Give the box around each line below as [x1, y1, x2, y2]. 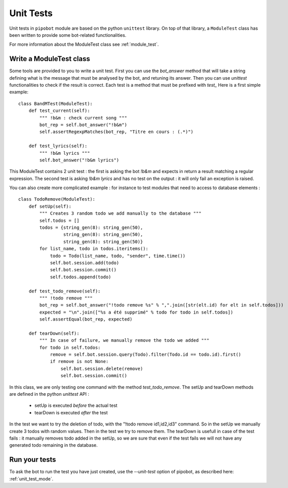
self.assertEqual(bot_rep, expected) [39, 317, 133, 322]
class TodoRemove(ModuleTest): [18, 197, 96, 202]
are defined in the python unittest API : [9, 391, 89, 397]
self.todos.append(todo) [50, 274, 112, 280]
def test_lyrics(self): [28, 143, 88, 149]
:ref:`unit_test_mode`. [9, 475, 54, 481]
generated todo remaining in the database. [9, 442, 98, 448]
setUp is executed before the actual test [34, 402, 118, 408]
